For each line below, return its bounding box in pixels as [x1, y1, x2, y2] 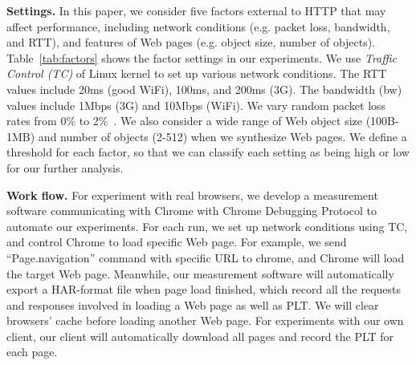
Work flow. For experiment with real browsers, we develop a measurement [6, 186, 378, 203]
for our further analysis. [6, 159, 124, 176]
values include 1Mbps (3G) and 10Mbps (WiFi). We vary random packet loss [6, 96, 386, 113]
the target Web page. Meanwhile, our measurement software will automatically [6, 265, 394, 282]
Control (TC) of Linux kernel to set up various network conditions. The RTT [6, 65, 387, 82]
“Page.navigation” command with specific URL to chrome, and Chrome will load [6, 249, 405, 266]
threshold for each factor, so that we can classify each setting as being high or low [6, 144, 410, 160]
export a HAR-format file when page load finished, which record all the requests [6, 281, 402, 298]
